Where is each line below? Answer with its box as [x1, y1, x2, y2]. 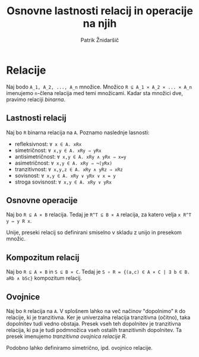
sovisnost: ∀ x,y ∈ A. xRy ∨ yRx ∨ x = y [14, 172, 116, 179]
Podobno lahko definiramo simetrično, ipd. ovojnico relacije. [6, 344, 153, 351]
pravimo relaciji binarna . [6, 96, 66, 103]
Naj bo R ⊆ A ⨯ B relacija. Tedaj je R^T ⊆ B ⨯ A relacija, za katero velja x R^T [6, 211, 192, 218]
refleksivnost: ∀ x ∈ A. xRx [14, 140, 82, 147]
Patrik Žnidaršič [80, 36, 119, 43]
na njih [83, 17, 117, 30]
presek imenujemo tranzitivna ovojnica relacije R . [6, 333, 127, 340]
